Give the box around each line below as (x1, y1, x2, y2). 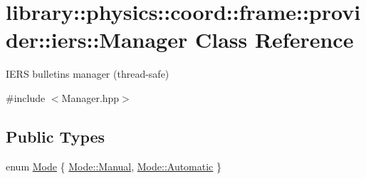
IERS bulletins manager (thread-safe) (6, 66, 169, 81)
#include (6, 90, 46, 105)
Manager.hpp (61, 90, 120, 105)
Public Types (6, 125, 105, 147)
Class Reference (194, 25, 354, 54)
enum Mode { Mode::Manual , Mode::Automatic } (6, 158, 222, 173)
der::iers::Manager (6, 25, 188, 54)
